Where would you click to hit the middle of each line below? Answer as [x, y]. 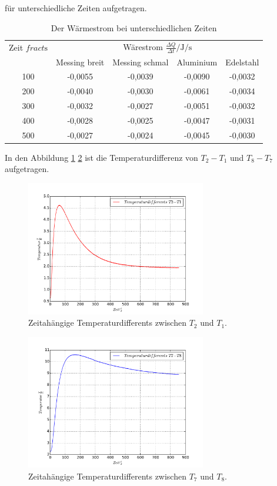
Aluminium [197, 62]
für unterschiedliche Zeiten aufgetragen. [76, 8]
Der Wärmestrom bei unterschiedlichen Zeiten [134, 27]
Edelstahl [242, 62]
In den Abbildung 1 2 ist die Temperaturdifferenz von [101, 157]
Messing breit [80, 62]
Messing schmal [141, 62]
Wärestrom [143, 47]
